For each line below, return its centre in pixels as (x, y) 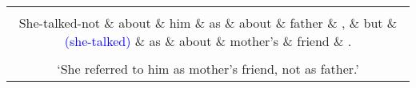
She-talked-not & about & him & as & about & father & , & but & (208, 23)
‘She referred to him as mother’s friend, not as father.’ (208, 69)
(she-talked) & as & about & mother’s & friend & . (208, 41)
